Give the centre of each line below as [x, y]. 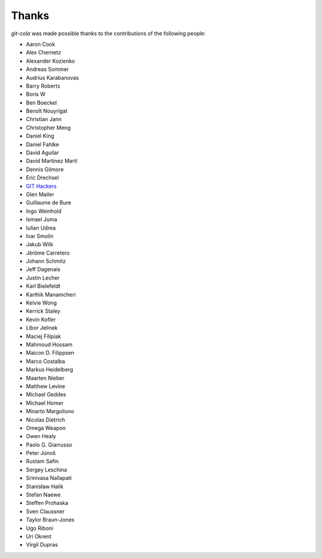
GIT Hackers [41, 186]
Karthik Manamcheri [51, 294]
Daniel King [40, 136]
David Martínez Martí [52, 161]
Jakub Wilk [40, 244]
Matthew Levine [46, 386]
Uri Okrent [39, 536]
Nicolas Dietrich [46, 420]
